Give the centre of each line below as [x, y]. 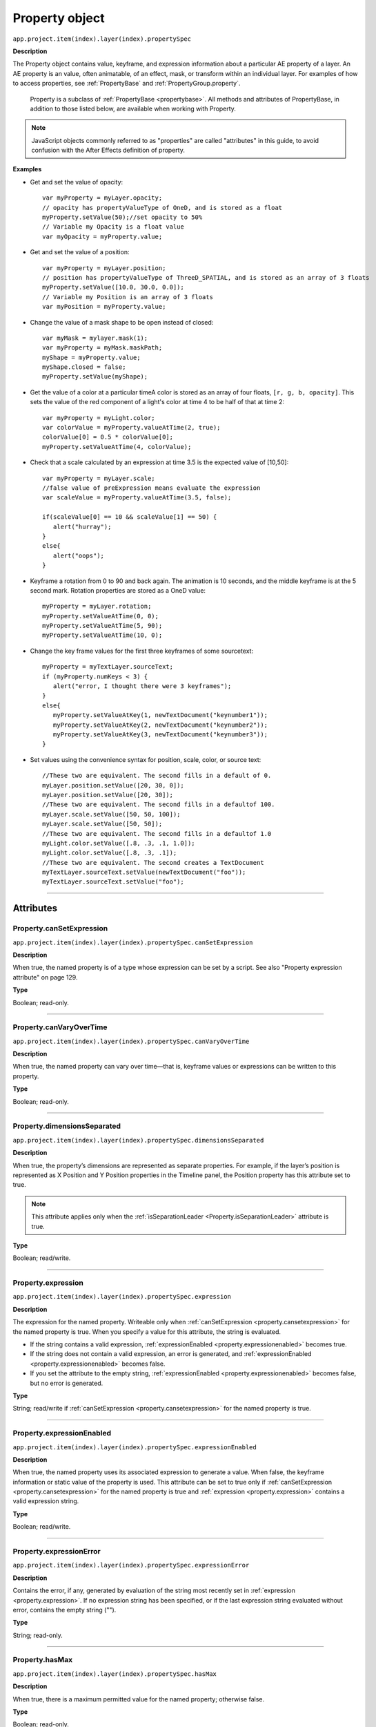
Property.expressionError [57, 1551]
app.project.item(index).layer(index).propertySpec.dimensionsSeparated [138, 1140]
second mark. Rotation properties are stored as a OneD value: [118, 590]
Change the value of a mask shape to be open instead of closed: [122, 322]
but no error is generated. [67, 1383]
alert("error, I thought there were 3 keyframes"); [142, 686]
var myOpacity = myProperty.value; [102, 236]
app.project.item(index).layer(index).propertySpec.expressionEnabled [135, 1447]
